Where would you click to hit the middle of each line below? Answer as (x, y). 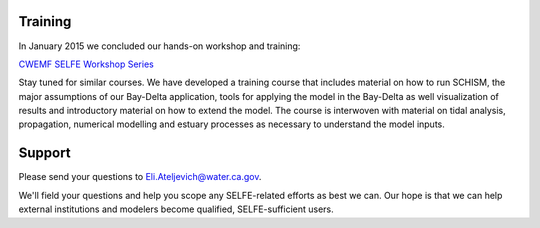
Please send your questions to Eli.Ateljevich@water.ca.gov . (140, 177)
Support (44, 153)
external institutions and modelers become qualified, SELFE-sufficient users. (176, 209)
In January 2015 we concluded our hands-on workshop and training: (159, 46)
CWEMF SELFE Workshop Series (86, 64)
